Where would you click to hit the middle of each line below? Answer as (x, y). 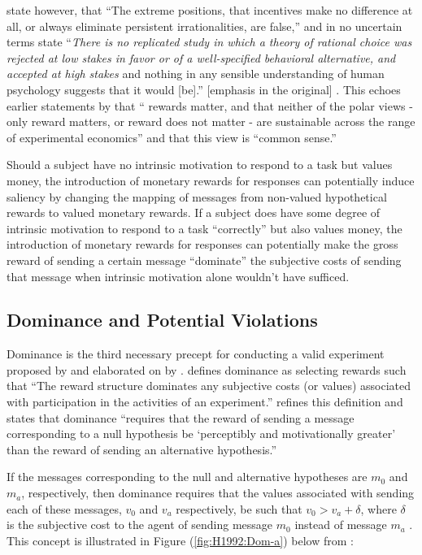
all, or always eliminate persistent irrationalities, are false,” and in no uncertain (204, 26)
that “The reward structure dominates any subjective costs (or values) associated (209, 386)
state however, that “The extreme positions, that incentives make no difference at (210, 10)
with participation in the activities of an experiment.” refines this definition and (205, 402)
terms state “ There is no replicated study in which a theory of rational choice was (209, 42)
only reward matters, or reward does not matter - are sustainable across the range (211, 121)
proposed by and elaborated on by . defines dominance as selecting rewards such (207, 369)
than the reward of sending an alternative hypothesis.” (142, 449)
